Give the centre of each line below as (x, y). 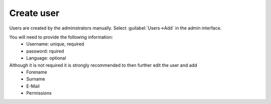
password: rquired (45, 51)
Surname (36, 79)
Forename (37, 72)
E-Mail (33, 86)
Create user (34, 13)
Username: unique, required (55, 44)
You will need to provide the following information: (61, 37)
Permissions (39, 93)
